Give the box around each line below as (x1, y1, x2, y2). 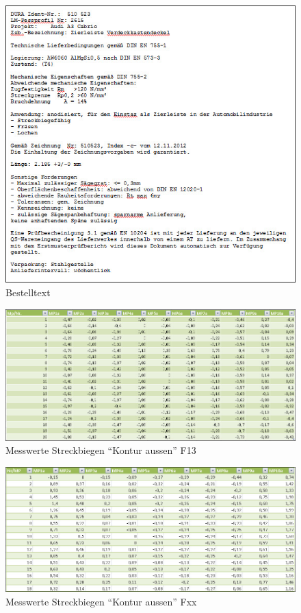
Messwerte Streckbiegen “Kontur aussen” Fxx (5, 594, 197, 608)
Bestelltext (5, 285, 51, 300)
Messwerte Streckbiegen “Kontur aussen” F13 (5, 443, 196, 457)
